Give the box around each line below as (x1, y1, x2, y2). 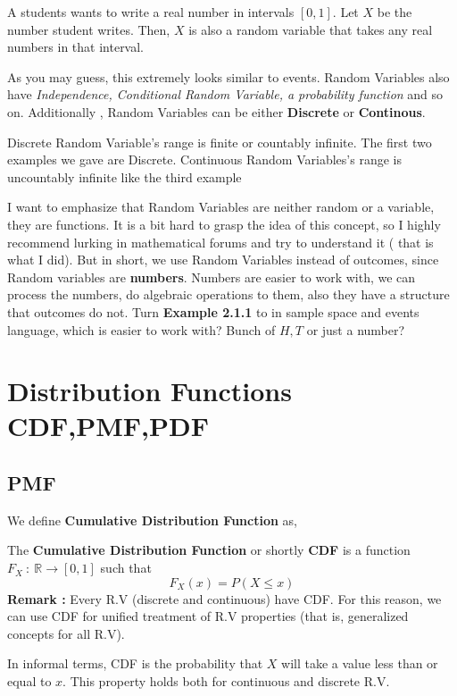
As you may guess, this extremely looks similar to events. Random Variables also (7, 67, 450, 86)
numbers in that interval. (7, 38, 145, 56)
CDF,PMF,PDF (7, 407, 209, 444)
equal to (7, 672, 52, 691)
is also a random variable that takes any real (188, 20, 433, 38)
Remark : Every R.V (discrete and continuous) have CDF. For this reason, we (7, 589, 442, 608)
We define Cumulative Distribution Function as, (7, 510, 297, 529)
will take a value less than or (281, 654, 438, 673)
